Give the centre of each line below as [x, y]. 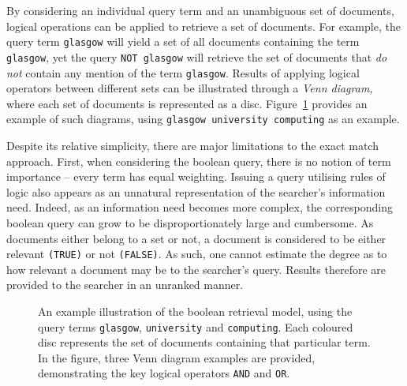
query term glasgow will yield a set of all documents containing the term [183, 41]
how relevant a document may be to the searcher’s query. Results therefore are [196, 269]
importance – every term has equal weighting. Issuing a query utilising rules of [196, 176]
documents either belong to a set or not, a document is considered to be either [196, 238]
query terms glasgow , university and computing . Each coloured [196, 326]
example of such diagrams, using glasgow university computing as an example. [203, 119]
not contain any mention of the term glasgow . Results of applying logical [183, 72]
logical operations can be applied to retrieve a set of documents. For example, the [203, 26]
